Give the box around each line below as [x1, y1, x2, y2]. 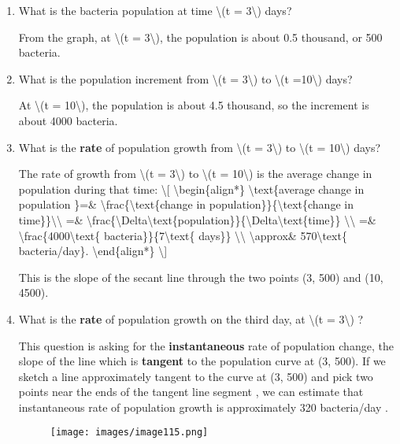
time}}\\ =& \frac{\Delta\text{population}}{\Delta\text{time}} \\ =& [18, 211, 376, 228]
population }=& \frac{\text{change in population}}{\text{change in [18, 196, 354, 213]
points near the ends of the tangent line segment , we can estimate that [18, 383, 364, 400]
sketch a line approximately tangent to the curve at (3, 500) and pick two [18, 368, 373, 384]
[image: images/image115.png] [50, 427, 209, 438]
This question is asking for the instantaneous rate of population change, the [18, 337, 394, 353]
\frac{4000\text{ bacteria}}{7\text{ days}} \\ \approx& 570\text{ [18, 227, 347, 243]
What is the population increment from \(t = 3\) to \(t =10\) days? [18, 70, 353, 87]
